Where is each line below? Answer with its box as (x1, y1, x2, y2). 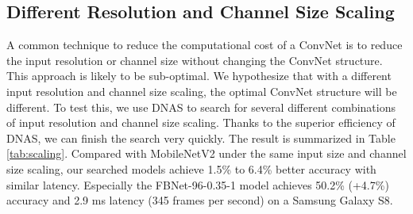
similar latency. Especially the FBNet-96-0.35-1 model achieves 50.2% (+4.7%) (6, 176, 389, 193)
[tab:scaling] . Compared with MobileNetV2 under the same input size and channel (6, 145, 407, 162)
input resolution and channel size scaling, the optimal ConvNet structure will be (6, 82, 397, 99)
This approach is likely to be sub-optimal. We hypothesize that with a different (6, 67, 392, 84)
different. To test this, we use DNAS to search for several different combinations (6, 98, 396, 115)
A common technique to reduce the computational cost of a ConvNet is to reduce (6, 36, 403, 53)
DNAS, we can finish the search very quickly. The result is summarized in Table (6, 129, 396, 146)
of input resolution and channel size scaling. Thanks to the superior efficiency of (6, 114, 396, 131)
